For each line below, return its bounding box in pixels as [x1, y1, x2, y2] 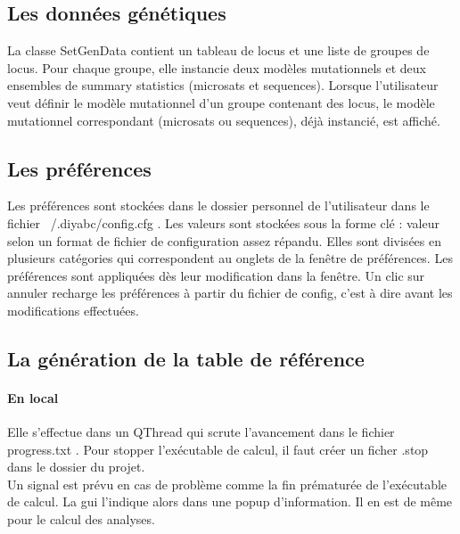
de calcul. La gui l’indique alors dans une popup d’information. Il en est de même [7, 492, 453, 511]
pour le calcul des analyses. [7, 510, 155, 529]
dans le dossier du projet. [7, 457, 145, 476]
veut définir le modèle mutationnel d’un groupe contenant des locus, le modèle [7, 93, 435, 111]
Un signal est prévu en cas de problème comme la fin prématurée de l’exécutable [7, 474, 448, 493]
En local [7, 388, 59, 407]
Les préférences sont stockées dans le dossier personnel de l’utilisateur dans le [7, 196, 430, 215]
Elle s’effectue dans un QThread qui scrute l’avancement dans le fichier [7, 423, 395, 441]
